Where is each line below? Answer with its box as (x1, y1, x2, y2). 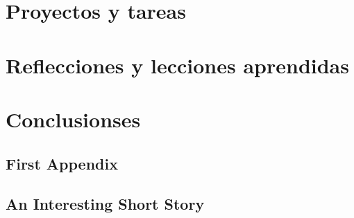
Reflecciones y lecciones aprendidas (6, 51, 349, 79)
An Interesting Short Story (6, 193, 205, 215)
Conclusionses (6, 105, 141, 133)
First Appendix (6, 152, 118, 174)
